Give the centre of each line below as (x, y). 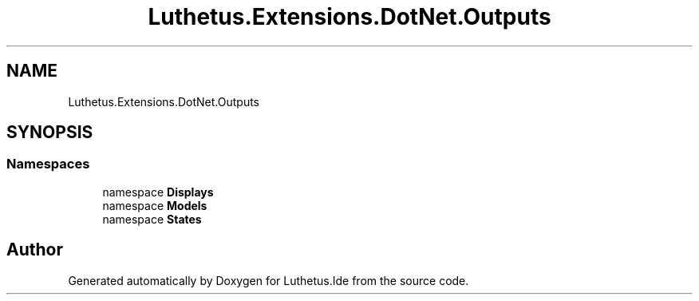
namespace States (152, 219)
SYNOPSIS (50, 133)
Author (35, 250)
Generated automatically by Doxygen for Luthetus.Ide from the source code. (269, 280)
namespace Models (155, 205)
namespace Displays (158, 192)
